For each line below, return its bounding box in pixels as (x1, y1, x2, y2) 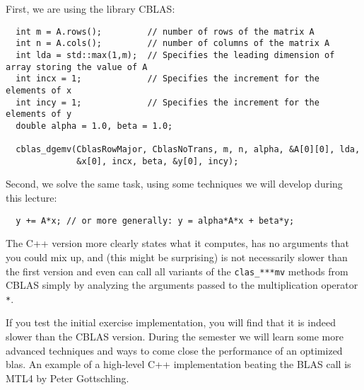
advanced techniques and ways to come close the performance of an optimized (6, 343, 343, 357)
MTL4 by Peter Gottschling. (6, 370, 129, 385)
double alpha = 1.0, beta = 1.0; (16, 120, 173, 131)
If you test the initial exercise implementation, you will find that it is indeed (6, 315, 336, 330)
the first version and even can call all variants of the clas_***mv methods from (6, 263, 348, 278)
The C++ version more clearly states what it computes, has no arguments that (6, 236, 349, 251)
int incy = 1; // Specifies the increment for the (16, 97, 319, 108)
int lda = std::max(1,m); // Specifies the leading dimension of (16, 50, 335, 60)
